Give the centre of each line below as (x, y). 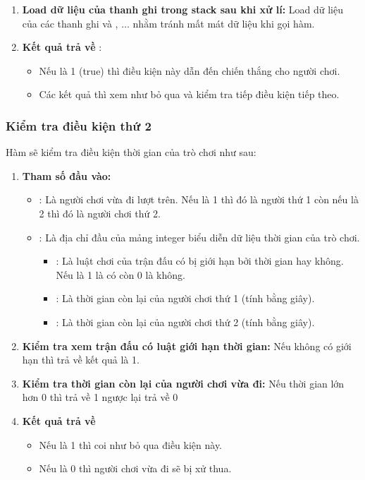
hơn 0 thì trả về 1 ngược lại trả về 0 (100, 397)
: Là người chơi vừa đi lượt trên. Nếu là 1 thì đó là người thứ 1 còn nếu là (199, 199)
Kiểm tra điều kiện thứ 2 (79, 125)
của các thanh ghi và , (70, 23)
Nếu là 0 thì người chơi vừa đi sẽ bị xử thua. (135, 468)
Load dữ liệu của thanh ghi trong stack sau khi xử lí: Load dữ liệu (182, 9)
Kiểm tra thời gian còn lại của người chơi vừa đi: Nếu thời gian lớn (183, 383)
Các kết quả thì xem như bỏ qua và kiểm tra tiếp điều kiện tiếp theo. (189, 94)
